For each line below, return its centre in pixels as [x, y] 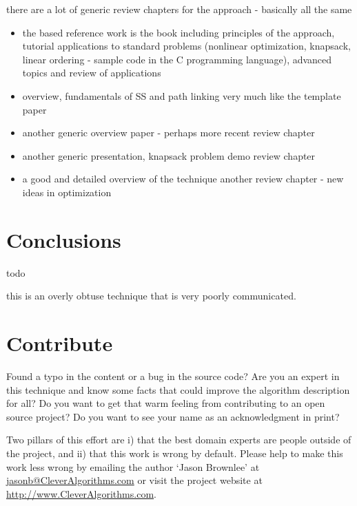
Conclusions [64, 239]
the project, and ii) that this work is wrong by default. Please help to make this [175, 453]
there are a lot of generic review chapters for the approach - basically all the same [179, 9]
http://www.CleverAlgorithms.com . [81, 493]
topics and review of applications [92, 73]
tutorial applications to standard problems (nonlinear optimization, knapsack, [186, 46]
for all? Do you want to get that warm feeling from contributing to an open [166, 403]
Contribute [60, 343]
